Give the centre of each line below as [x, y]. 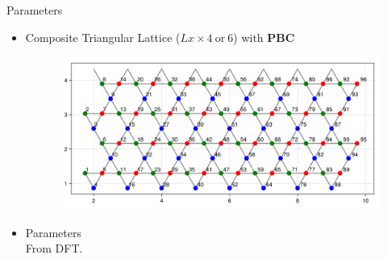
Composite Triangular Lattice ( [103, 37]
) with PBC [264, 37]
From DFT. [54, 248]
